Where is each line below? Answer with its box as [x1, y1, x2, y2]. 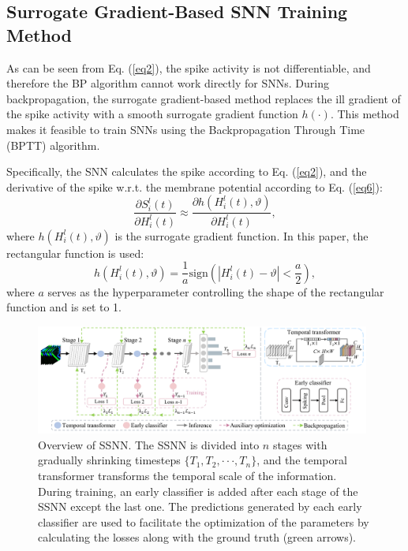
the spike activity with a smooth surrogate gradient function [6, 106, 298, 122]
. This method [330, 106, 399, 122]
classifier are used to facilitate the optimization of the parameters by [38, 513, 369, 530]
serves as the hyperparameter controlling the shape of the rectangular [47, 283, 384, 300]
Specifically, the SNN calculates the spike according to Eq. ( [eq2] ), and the [6, 163, 367, 180]
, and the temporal [256, 452, 347, 468]
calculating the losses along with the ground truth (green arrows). [38, 529, 357, 545]
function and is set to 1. [6, 299, 122, 315]
